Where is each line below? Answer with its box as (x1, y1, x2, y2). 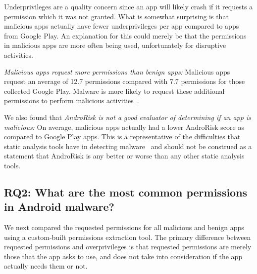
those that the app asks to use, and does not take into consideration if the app (4, 251, 243, 261)
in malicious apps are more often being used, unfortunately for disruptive (4, 40, 226, 50)
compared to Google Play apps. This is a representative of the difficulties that (4, 131, 241, 142)
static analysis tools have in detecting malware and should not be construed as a (4, 141, 252, 151)
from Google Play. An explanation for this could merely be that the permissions (4, 30, 247, 40)
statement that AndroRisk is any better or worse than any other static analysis (4, 151, 245, 161)
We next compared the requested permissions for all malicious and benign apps (4, 222, 244, 233)
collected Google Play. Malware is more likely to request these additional (4, 85, 225, 96)
